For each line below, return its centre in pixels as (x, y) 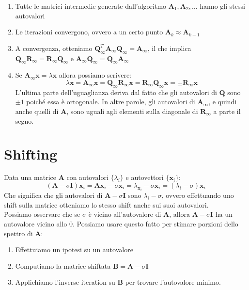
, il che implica (169, 48)
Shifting (31, 154)
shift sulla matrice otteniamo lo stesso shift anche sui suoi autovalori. (106, 204)
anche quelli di (37, 111)
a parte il (227, 111)
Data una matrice (30, 177)
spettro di (18, 233)
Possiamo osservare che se (42, 214)
